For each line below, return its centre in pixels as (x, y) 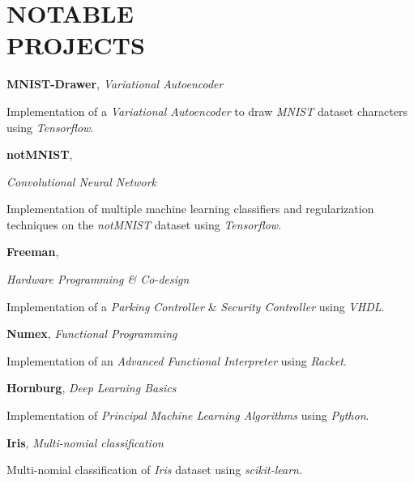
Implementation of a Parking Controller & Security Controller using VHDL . (196, 306)
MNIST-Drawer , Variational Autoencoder (115, 84)
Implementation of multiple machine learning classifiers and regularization (190, 209)
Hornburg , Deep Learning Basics (92, 388)
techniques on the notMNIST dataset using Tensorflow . (144, 224)
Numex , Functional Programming (92, 333)
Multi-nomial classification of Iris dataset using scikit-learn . (154, 470)
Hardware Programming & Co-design (98, 279)
